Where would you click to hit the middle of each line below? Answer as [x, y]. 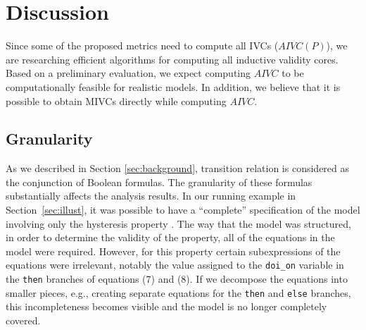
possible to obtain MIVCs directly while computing [116, 100]
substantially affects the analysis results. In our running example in [151, 196]
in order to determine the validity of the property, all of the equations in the [170, 237]
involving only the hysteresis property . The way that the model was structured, [178, 223]
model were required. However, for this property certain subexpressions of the [173, 251]
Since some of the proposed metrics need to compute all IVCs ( [142, 45]
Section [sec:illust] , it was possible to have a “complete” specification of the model [183, 210]
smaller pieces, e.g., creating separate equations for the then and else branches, [178, 292]
